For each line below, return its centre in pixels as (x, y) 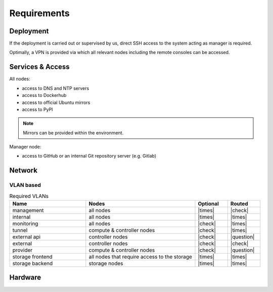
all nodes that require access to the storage (140, 257)
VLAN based (25, 185)
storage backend (33, 264)
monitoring (25, 224)
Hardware (25, 278)
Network (24, 171)
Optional (209, 204)
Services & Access (40, 67)
